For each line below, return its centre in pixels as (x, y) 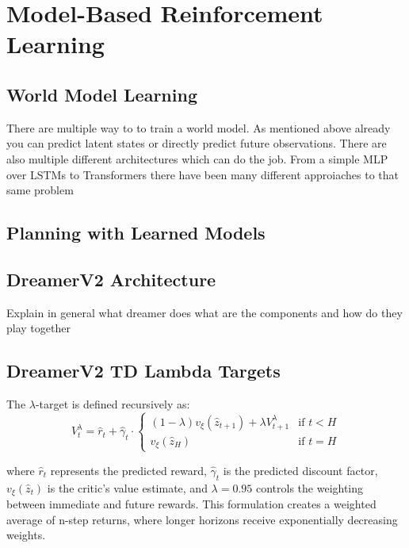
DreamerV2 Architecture (111, 279)
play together (38, 328)
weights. (26, 535)
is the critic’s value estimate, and (127, 487)
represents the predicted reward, (128, 470)
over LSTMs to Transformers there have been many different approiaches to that (203, 174)
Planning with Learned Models (136, 233)
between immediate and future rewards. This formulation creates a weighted (191, 503)
